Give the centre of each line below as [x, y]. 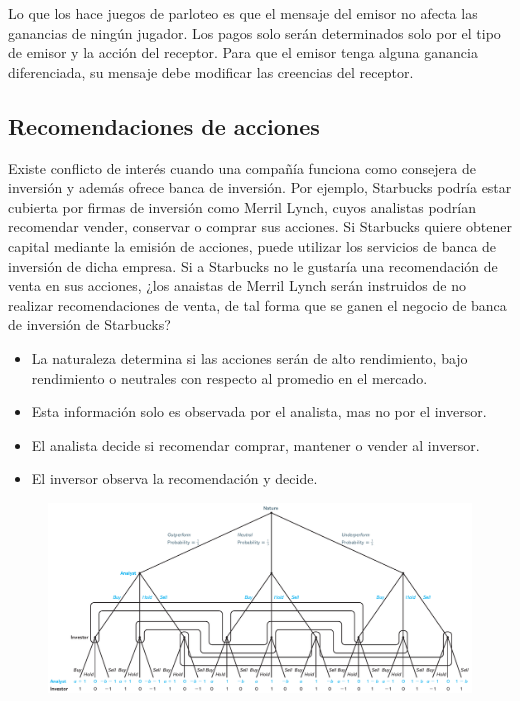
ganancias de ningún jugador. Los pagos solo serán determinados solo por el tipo [254, 32]
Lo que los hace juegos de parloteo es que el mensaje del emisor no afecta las [243, 13]
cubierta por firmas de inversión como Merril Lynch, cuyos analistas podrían [242, 206]
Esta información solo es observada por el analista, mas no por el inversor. [259, 411]
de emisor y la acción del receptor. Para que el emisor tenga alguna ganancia [243, 52]
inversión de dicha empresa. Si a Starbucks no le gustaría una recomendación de [253, 265]
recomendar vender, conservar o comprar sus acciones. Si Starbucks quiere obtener [260, 226]
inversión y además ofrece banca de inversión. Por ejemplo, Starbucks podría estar [260, 187]
